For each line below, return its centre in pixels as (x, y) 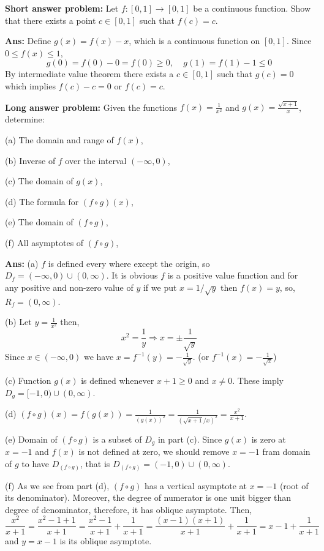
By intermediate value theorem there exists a (89, 74)
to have (36, 463)
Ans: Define (28, 41)
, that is (95, 463)
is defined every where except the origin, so (129, 263)
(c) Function (28, 380)
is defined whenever (118, 380)
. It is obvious (132, 275)
